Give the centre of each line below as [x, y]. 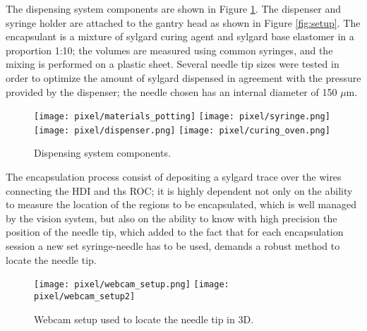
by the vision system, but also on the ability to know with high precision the [172, 218]
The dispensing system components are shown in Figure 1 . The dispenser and [173, 8]
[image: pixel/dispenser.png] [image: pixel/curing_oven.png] [182, 130]
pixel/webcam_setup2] [85, 296]
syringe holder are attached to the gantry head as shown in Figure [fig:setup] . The [183, 22]
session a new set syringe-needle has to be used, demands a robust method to [173, 246]
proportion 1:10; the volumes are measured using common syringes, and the [169, 50]
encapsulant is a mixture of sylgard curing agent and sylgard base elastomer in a [180, 36]
